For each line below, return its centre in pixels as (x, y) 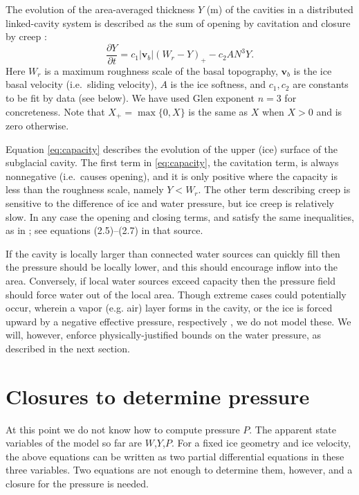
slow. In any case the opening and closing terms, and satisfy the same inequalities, (180, 216)
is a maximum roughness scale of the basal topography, (161, 70)
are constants (321, 84)
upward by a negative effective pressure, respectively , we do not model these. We (178, 321)
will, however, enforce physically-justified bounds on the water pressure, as (164, 335)
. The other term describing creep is (274, 189)
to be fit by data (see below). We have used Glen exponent (130, 98)
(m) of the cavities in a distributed (280, 9)
